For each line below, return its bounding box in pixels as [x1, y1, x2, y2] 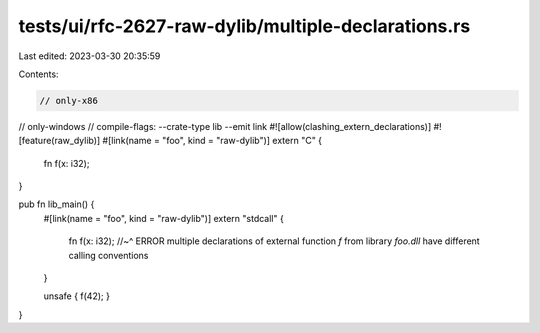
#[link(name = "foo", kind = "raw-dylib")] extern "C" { [102, 135, 323, 147]
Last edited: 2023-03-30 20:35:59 [18, 50, 161, 62]
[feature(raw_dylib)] [18, 135, 101, 147]
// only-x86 [39, 95, 99, 106]
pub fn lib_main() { [18, 198, 95, 210]
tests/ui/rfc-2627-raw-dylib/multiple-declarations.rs [18, 15, 471, 37]
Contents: [18, 68, 59, 80]
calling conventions [68, 249, 149, 261]
